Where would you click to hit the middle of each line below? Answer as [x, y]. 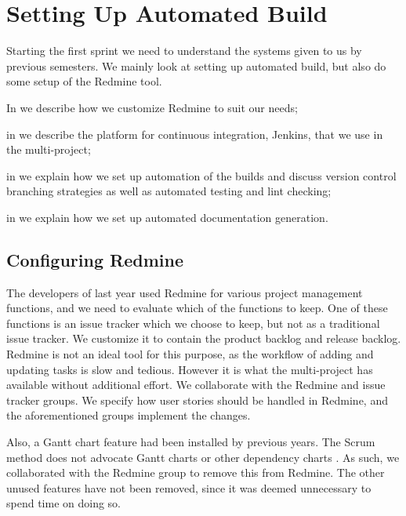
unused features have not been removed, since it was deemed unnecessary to [189, 487]
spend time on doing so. [63, 503]
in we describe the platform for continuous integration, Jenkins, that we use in [195, 134]
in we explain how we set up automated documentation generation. [167, 217]
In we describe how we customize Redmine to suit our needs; [152, 107]
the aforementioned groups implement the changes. [129, 415]
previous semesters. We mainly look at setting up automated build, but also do [196, 65]
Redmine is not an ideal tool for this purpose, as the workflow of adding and [190, 354]
